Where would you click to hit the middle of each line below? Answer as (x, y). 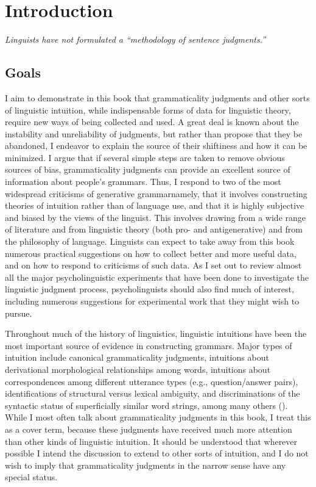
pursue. (19, 313)
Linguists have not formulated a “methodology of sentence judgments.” (135, 39)
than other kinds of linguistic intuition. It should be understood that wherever (151, 441)
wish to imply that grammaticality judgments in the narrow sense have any (146, 465)
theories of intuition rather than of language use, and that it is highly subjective (155, 205)
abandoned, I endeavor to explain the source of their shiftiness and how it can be (156, 146)
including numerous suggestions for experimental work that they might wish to (152, 301)
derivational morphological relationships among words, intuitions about (138, 369)
